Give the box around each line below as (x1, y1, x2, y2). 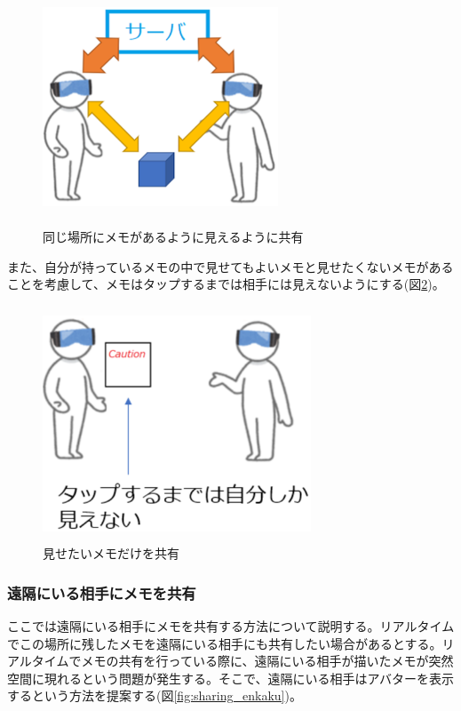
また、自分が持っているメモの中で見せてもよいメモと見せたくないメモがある (7, 257, 454, 276)
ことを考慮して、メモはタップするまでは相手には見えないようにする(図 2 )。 (7, 275, 445, 293)
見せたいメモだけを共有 (43, 544, 179, 563)
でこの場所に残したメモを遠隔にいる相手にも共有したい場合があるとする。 (7, 634, 442, 652)
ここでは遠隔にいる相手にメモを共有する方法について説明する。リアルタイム (7, 616, 455, 635)
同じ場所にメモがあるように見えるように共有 (43, 228, 304, 246)
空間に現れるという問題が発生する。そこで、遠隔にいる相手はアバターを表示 (7, 668, 454, 687)
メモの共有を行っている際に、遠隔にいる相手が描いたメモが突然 (81, 651, 454, 670)
